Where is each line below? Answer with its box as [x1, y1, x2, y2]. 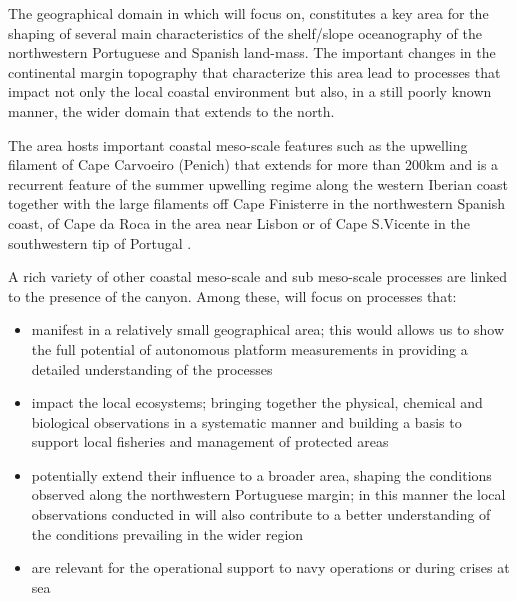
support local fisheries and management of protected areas [31, 431, 389, 452]
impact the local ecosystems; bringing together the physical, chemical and [31, 392, 483, 413]
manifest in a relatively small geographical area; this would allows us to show [31, 319, 505, 340]
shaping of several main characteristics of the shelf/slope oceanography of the [8, 22, 482, 43]
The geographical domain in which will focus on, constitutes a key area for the [8, 3, 489, 23]
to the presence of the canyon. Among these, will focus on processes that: [8, 285, 457, 306]
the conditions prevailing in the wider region [31, 523, 304, 544]
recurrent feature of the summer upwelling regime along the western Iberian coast [8, 173, 508, 194]
